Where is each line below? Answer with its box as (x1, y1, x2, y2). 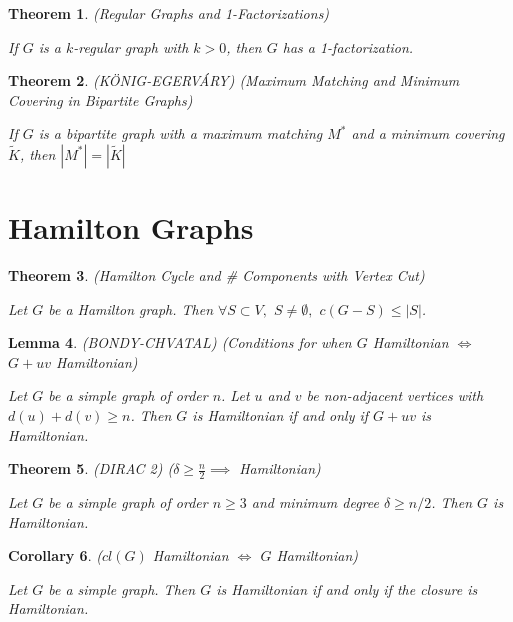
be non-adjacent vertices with (306, 385, 484, 406)
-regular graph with (73, 36, 189, 57)
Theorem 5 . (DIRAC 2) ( (8, 458, 174, 479)
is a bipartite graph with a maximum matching (38, 123, 323, 144)
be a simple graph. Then (48, 578, 196, 599)
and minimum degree (251, 492, 379, 513)
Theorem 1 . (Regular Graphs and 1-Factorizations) (8, 3, 330, 23)
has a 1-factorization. (282, 36, 414, 57)
